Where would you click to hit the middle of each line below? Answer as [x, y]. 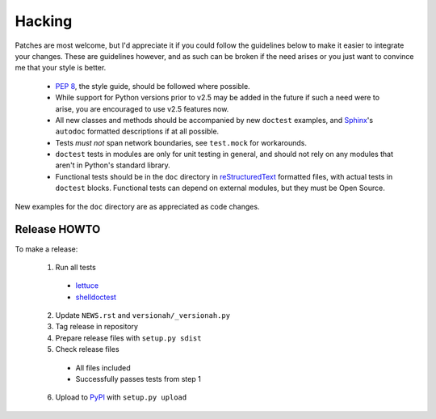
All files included [103, 367]
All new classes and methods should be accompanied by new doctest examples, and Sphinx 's [214, 120]
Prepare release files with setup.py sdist [128, 338]
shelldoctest [96, 297]
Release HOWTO [58, 229]
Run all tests [75, 267]
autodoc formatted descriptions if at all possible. [137, 131]
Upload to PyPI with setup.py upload [121, 397]
